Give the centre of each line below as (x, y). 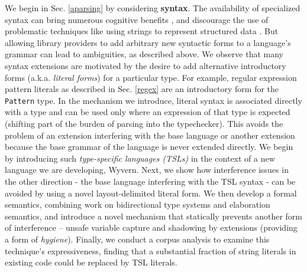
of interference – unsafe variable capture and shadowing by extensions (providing (151, 227)
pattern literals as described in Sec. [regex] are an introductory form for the (142, 89)
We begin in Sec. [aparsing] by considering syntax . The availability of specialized (153, 8)
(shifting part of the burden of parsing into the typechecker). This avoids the (144, 123)
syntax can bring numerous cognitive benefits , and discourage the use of (137, 19)
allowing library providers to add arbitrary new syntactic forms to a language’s (148, 42)
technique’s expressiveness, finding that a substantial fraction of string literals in (151, 250)
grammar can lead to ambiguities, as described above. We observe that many (144, 54)
